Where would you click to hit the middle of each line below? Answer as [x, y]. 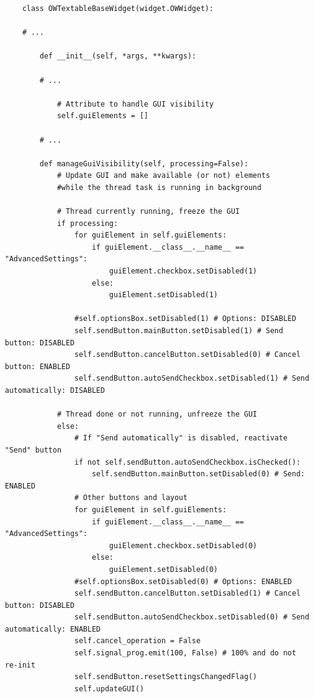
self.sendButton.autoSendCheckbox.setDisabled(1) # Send [192, 379]
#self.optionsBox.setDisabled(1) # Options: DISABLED [185, 319]
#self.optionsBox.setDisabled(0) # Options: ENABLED [183, 581]
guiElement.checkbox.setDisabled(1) [183, 271]
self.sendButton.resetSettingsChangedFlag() [166, 677]
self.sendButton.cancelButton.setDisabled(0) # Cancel [187, 355]
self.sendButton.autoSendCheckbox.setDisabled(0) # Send [192, 617]
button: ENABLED [38, 366]
